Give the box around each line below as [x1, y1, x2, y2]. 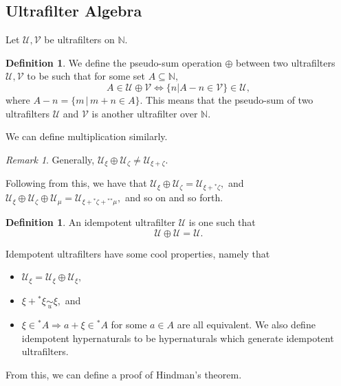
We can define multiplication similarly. [5, 129, 168, 144]
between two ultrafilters [236, 55, 335, 69]
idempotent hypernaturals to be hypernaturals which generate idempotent [21, 330, 334, 345]
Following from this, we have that [5, 176, 147, 190]
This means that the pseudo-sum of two [146, 92, 313, 106]
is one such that [188, 215, 256, 229]
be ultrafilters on [44, 32, 115, 47]
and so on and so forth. [124, 190, 223, 205]
